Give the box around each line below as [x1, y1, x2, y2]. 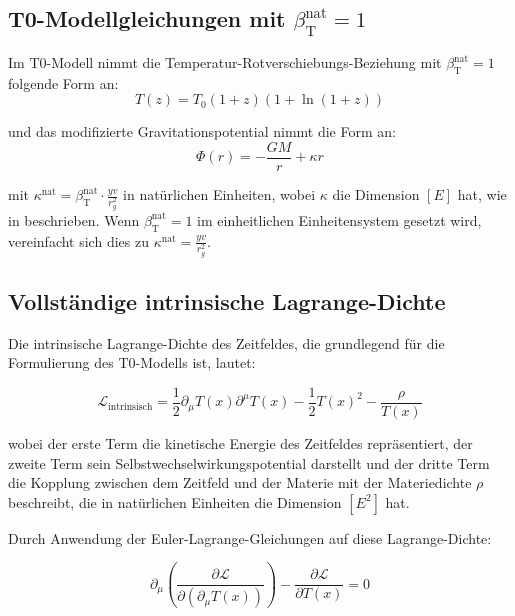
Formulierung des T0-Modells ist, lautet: [8, 352, 256, 373]
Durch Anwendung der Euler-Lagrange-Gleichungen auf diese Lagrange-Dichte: [8, 527, 492, 548]
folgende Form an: [8, 72, 119, 93]
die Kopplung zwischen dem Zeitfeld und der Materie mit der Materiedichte [8, 472, 472, 493]
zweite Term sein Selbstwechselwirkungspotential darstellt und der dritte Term [8, 452, 490, 473]
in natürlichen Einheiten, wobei [123, 184, 316, 205]
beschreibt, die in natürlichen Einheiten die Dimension [8, 491, 342, 512]
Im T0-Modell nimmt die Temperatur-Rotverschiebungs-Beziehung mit [8, 52, 442, 72]
